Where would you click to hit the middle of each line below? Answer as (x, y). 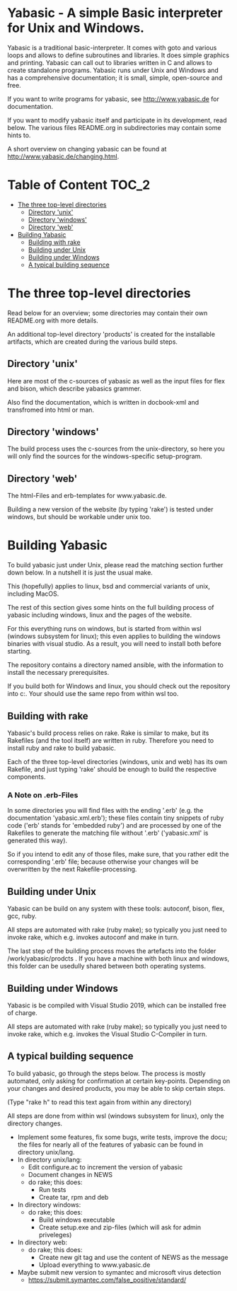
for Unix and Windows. (76, 28)
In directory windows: (49, 1205)
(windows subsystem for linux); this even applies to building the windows (114, 636)
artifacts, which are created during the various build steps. (93, 342)
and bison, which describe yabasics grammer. (74, 388)
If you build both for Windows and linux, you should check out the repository (119, 686)
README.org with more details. (53, 320)
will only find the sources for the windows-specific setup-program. (105, 456)
